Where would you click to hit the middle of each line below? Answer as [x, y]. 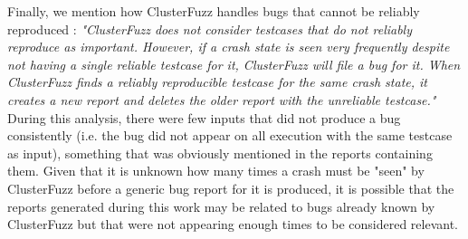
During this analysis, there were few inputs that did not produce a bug [204, 117]
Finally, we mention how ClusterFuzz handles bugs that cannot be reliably [214, 11]
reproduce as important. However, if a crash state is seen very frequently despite [229, 47]
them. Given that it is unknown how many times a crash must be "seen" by [216, 171]
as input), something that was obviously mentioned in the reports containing [220, 153]
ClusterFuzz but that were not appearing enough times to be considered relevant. [233, 224]
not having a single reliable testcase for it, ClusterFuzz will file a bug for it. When [234, 64]
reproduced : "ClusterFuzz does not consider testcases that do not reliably [210, 29]
